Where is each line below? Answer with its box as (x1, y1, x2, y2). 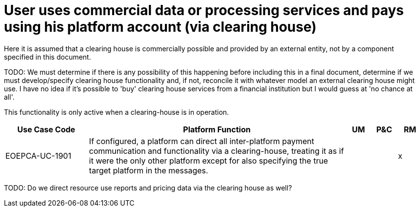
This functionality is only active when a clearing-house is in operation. (4, 107, 229, 116)
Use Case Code (17, 124, 76, 134)
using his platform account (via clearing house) (4, 19, 317, 35)
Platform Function (183, 124, 251, 134)
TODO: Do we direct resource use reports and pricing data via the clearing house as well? (4, 183, 292, 192)
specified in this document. (4, 52, 91, 61)
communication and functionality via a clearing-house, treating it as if (89, 146, 344, 156)
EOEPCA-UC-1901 (5, 150, 71, 161)
